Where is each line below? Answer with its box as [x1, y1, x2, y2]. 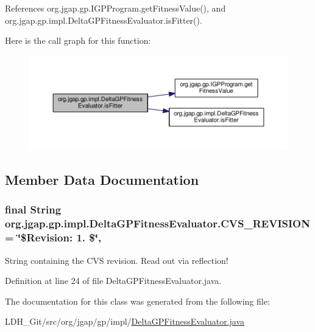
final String [5, 202, 62, 217]
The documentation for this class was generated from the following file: [5, 294, 270, 307]
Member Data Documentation [5, 170, 199, 189]
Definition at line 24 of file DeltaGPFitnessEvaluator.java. [5, 274, 222, 287]
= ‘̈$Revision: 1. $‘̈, [5, 230, 102, 245]
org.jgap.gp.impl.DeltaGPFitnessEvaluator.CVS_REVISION [5, 216, 310, 231]
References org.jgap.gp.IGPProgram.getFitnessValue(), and [5, 2, 226, 14]
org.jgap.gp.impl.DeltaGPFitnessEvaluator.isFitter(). [5, 13, 202, 26]
